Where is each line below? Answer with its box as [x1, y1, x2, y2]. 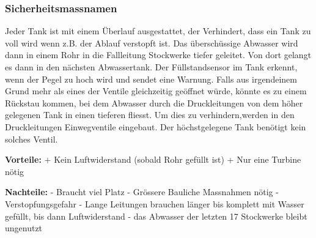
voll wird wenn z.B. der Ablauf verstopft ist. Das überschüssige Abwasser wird [5, 36, 298, 49]
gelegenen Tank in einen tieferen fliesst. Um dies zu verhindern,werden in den [5, 108, 295, 121]
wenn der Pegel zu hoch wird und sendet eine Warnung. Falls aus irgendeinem [5, 72, 297, 85]
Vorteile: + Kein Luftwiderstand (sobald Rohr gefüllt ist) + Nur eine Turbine [5, 153, 301, 166]
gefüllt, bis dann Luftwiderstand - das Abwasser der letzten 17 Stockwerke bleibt [5, 209, 307, 222]
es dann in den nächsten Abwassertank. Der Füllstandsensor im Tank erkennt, [5, 61, 298, 73]
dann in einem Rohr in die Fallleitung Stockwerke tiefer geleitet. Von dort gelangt [5, 48, 312, 61]
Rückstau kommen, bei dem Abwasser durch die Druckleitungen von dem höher [5, 96, 303, 109]
